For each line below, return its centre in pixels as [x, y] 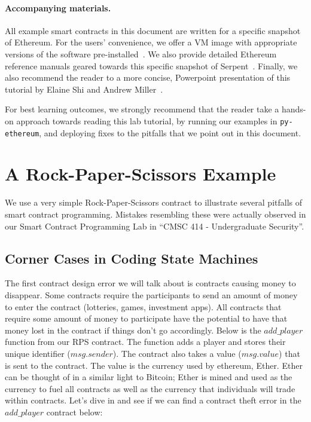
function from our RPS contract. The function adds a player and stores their [145, 342]
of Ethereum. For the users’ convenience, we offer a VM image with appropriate [151, 42]
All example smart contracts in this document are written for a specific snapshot [153, 30]
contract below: [74, 412]
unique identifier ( [38, 353]
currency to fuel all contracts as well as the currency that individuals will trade [150, 388]
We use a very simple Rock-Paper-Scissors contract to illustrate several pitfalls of [154, 202]
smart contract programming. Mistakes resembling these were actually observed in [155, 214]
